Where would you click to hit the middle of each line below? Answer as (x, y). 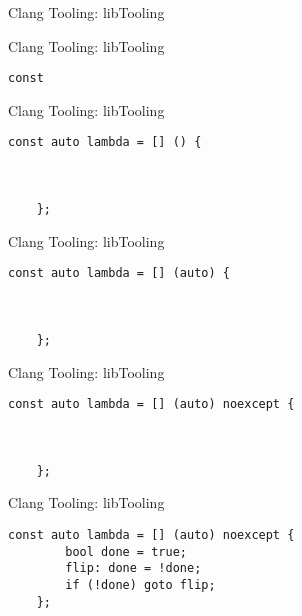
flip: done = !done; (133, 568)
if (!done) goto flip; (140, 585)
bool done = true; (126, 551)
